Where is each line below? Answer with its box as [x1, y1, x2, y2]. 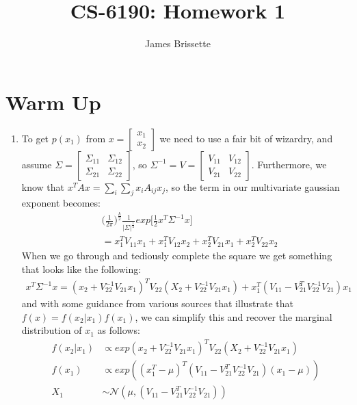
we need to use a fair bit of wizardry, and [159, 131, 333, 145]
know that [21, 179, 65, 194]
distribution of [21, 323, 82, 337]
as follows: [97, 323, 140, 337]
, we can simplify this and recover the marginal [135, 309, 332, 324]
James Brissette [145, 36, 211, 51]
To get [21, 131, 49, 145]
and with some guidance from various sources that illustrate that [21, 296, 294, 311]
